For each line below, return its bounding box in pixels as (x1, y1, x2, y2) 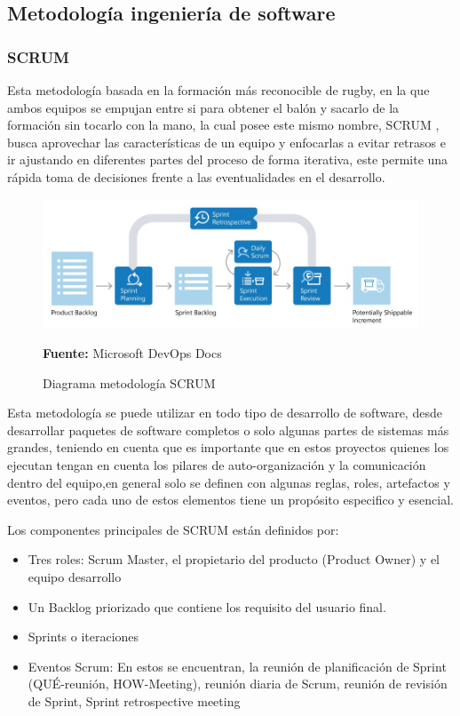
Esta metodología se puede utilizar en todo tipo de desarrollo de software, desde (7, 403, 442, 422)
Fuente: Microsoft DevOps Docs (43, 344, 222, 362)
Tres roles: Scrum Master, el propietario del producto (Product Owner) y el (28, 550, 440, 569)
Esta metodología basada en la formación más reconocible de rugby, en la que (7, 81, 430, 99)
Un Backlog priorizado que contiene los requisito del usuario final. (28, 597, 386, 616)
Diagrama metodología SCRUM (43, 373, 216, 392)
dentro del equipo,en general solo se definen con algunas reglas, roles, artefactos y (7, 473, 450, 491)
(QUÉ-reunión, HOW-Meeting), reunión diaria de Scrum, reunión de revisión (28, 674, 448, 693)
